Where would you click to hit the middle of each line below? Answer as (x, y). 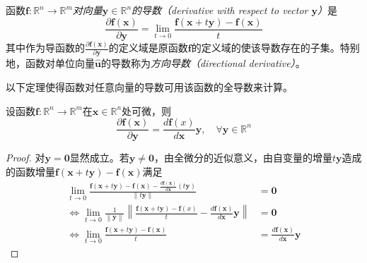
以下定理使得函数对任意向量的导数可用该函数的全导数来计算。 (149, 86)
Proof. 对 (25, 158)
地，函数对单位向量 (50, 63)
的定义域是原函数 (148, 48)
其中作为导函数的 (45, 48)
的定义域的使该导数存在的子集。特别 (275, 48)
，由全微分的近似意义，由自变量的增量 (243, 158)
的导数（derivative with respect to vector (220, 10)
